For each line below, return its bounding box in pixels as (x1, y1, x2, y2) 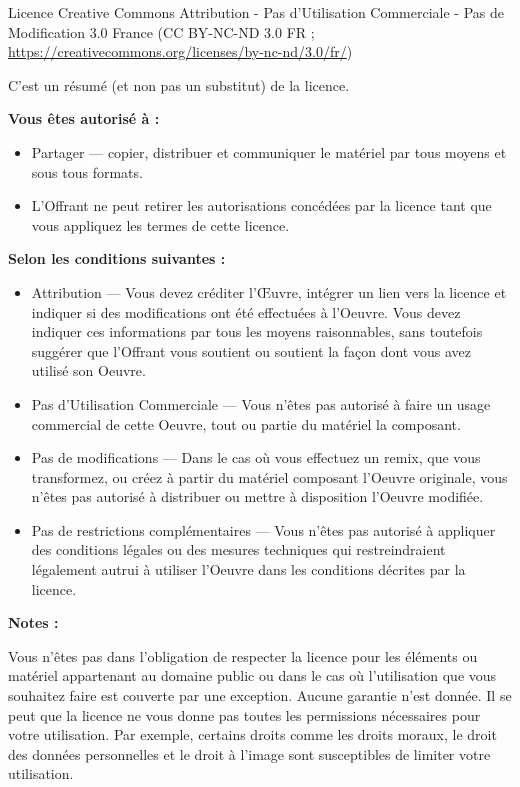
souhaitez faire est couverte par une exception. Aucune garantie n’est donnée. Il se (8, 685, 512, 706)
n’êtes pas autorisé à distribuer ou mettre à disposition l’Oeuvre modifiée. (31, 486, 484, 507)
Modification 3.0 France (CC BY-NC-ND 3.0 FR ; (8, 21, 315, 42)
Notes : (8, 612, 59, 633)
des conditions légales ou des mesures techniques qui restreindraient (31, 539, 446, 560)
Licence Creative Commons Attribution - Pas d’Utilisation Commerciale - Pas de (8, 2, 505, 22)
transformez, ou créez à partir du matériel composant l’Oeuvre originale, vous (31, 466, 508, 487)
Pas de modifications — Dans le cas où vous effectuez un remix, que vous (31, 447, 481, 468)
